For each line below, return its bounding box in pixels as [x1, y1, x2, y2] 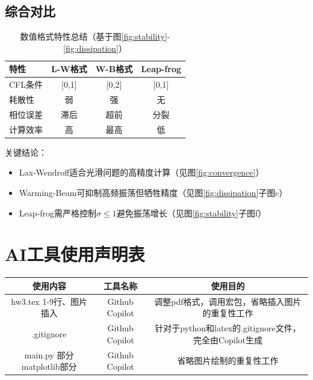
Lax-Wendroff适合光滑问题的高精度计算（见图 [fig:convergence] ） [19, 166, 264, 179]
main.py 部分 [24, 348, 74, 361]
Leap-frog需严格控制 [19, 206, 96, 219]
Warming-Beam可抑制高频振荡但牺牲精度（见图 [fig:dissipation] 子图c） [19, 186, 288, 199]
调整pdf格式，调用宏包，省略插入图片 [154, 295, 302, 307]
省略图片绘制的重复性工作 [177, 354, 279, 367]
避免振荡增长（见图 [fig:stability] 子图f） [116, 206, 267, 219]
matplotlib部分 [21, 360, 77, 373]
